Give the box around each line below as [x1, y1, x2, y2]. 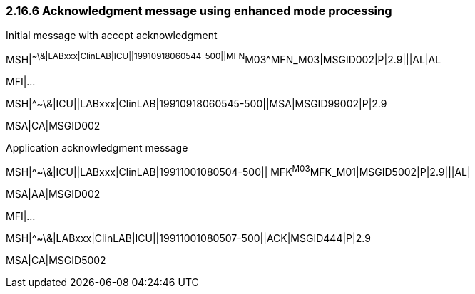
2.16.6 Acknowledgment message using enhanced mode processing [6, 4, 392, 18]
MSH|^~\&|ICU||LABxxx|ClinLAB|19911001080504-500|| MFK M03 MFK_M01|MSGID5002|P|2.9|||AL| [6, 164, 471, 178]
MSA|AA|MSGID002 [6, 187, 101, 200]
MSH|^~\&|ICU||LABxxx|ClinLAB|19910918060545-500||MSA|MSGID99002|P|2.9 [6, 98, 387, 110]
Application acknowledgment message [6, 142, 188, 154]
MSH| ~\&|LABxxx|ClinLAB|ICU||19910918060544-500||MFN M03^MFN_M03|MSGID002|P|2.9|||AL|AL [6, 51, 441, 66]
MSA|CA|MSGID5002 [6, 253, 106, 266]
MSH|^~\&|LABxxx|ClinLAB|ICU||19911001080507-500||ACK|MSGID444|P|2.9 [6, 231, 371, 244]
